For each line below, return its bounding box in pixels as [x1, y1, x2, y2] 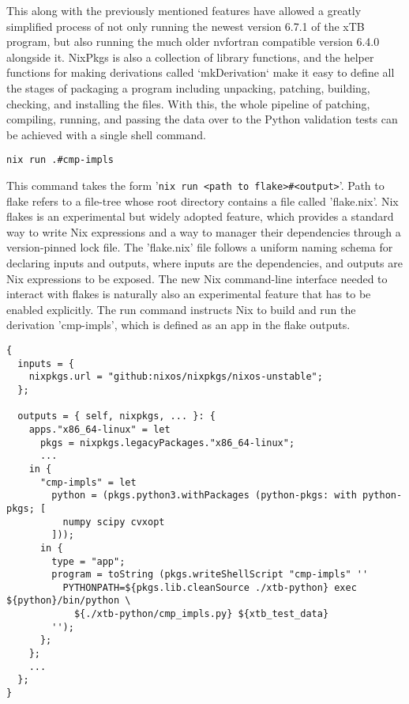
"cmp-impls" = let [39, 476, 137, 488]
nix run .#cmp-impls [6, 154, 114, 166]
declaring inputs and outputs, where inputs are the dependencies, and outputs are [6, 255, 403, 271]
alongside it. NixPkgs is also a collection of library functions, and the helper [6, 48, 374, 65]
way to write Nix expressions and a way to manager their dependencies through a [6, 223, 401, 240]
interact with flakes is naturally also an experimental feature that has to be [6, 286, 371, 302]
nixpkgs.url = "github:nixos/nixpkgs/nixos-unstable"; [28, 371, 323, 383]
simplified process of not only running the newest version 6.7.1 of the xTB [6, 17, 365, 34]
